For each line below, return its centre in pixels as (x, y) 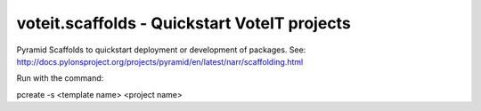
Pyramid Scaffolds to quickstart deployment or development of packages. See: (161, 50)
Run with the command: (60, 78)
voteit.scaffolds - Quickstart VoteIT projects (183, 23)
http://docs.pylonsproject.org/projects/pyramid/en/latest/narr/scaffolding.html (160, 61)
